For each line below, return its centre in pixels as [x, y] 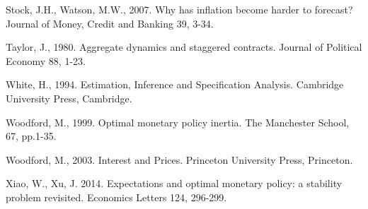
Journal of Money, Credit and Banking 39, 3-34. [110, 23]
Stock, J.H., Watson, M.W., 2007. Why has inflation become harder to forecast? [179, 9]
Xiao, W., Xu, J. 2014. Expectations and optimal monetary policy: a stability [174, 183]
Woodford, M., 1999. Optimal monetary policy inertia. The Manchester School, [178, 122]
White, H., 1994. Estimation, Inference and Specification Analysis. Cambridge [175, 84]
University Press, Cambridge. [69, 98]
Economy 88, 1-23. [46, 60]
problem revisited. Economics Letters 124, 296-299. [116, 197]
